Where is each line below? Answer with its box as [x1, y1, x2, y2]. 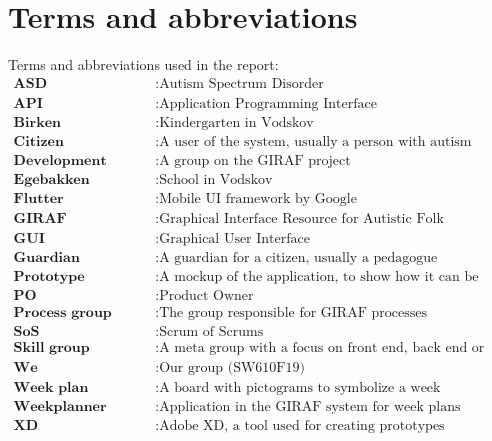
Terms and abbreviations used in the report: [8, 54, 279, 75]
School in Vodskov [159, 172, 273, 187]
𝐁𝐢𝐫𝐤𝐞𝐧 [13, 115, 61, 130]
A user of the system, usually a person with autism [159, 134, 472, 149]
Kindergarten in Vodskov [159, 115, 314, 130]
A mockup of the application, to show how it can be [159, 270, 479, 285]
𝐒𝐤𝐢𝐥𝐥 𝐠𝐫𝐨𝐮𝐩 [13, 341, 90, 356]
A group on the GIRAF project [159, 153, 351, 168]
